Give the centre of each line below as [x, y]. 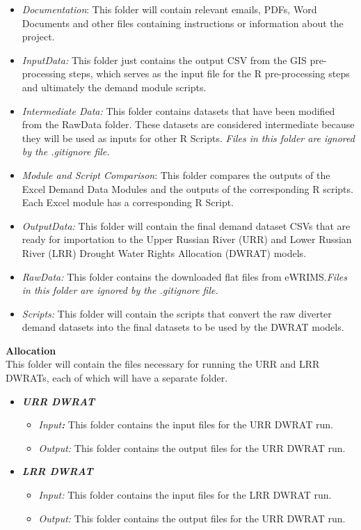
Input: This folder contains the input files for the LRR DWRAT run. [185, 495]
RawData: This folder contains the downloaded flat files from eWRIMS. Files [184, 276]
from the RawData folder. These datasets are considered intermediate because [188, 124]
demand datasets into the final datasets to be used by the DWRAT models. [183, 327]
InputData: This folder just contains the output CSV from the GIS [164, 60]
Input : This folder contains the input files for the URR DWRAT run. [186, 424]
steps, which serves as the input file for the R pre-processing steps [209, 73]
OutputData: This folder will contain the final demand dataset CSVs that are [186, 225]
